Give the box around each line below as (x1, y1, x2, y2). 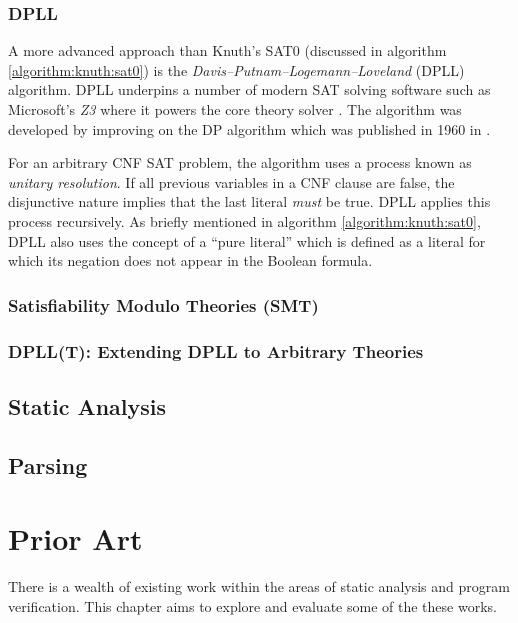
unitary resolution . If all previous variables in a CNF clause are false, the (8, 171, 455, 192)
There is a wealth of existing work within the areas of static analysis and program (8, 576, 510, 597)
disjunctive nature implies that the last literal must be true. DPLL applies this (8, 191, 491, 212)
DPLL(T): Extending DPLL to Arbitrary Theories (8, 338, 424, 363)
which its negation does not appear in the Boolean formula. (8, 250, 373, 271)
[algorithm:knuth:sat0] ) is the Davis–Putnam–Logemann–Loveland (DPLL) (8, 59, 465, 80)
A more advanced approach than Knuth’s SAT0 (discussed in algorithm (8, 40, 447, 61)
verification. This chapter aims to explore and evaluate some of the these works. (8, 595, 497, 616)
